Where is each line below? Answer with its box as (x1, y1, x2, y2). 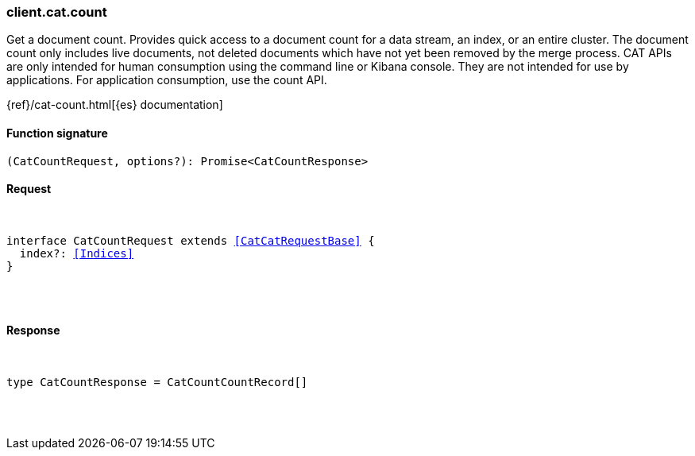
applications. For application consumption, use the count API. (6, 73, 327, 87)
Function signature (6, 126, 108, 140)
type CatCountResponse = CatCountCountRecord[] (6, 376, 308, 389)
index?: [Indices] (19, 246, 134, 260)
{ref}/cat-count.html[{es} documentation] (6, 98, 223, 112)
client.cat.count (6, 4, 107, 20)
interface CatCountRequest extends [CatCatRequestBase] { (6, 234, 375, 247)
